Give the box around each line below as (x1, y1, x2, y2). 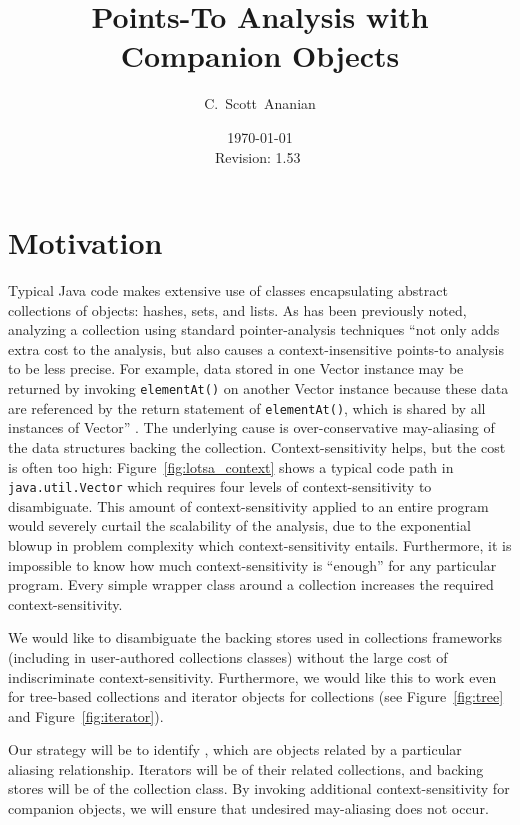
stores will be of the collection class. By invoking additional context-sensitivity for (8, 778, 510, 799)
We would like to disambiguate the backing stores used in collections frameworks (8, 627, 503, 648)
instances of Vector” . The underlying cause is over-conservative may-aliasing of (8, 417, 495, 438)
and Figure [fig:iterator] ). (8, 705, 164, 726)
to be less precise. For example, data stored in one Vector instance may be (8, 358, 464, 379)
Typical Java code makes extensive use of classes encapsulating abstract (8, 280, 448, 301)
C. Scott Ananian (204, 93, 316, 114)
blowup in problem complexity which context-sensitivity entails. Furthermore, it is (8, 534, 512, 555)
